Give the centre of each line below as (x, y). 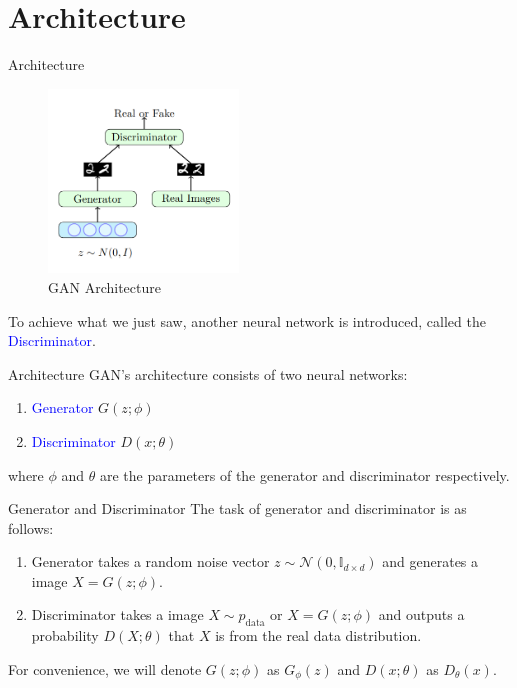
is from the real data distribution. (318, 635)
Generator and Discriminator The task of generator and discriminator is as (237, 508)
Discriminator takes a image (117, 614)
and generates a (430, 561)
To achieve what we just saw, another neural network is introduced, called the (247, 320)
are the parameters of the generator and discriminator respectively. (304, 474)
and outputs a (421, 614)
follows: (31, 527)
